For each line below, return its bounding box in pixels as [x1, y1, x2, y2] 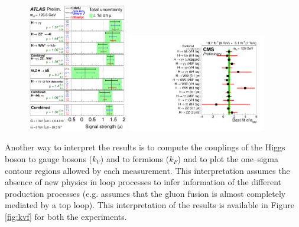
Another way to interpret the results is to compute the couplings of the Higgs [5, 141, 285, 153]
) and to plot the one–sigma [177, 153, 279, 165]
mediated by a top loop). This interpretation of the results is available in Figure [5, 199, 294, 211]
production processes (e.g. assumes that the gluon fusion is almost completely [5, 187, 286, 199]
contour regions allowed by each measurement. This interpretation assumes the [5, 164, 290, 176]
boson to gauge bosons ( [5, 153, 93, 165]
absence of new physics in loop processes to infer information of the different [5, 176, 282, 188]
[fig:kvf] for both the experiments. [5, 210, 127, 222]
